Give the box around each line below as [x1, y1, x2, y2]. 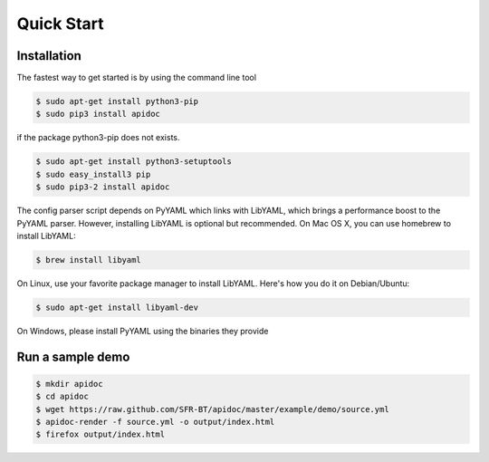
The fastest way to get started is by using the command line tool [16, 72, 257, 83]
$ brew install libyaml [35, 255, 142, 265]
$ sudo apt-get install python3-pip [35, 96, 199, 107]
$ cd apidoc [35, 391, 90, 402]
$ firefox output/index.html [35, 429, 166, 439]
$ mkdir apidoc [35, 379, 103, 389]
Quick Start [16, 14, 104, 34]
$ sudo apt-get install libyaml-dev [35, 302, 199, 313]
